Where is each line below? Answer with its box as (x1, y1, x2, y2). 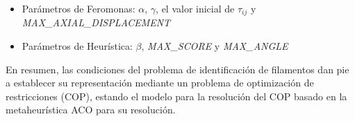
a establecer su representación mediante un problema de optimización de (6, 75, 314, 90)
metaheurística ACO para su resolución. (6, 102, 176, 117)
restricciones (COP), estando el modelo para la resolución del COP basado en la (6, 89, 347, 103)
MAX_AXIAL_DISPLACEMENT (22, 15, 171, 30)
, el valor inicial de (156, 1, 235, 15)
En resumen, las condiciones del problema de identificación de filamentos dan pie (6, 62, 349, 76)
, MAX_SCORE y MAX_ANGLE (141, 39, 288, 53)
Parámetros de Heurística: (22, 39, 133, 53)
